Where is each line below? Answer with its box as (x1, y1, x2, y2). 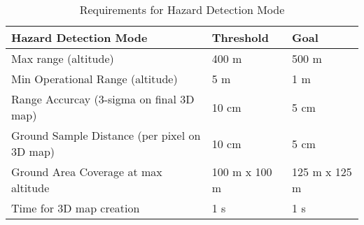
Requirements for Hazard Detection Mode (79, 1, 285, 17)
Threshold (211, 29, 269, 45)
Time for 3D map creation (11, 200, 140, 216)
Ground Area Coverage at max (11, 164, 162, 180)
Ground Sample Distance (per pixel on (11, 127, 201, 143)
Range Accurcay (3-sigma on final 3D (11, 91, 195, 107)
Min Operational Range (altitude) (11, 71, 178, 87)
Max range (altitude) (11, 50, 114, 66)
